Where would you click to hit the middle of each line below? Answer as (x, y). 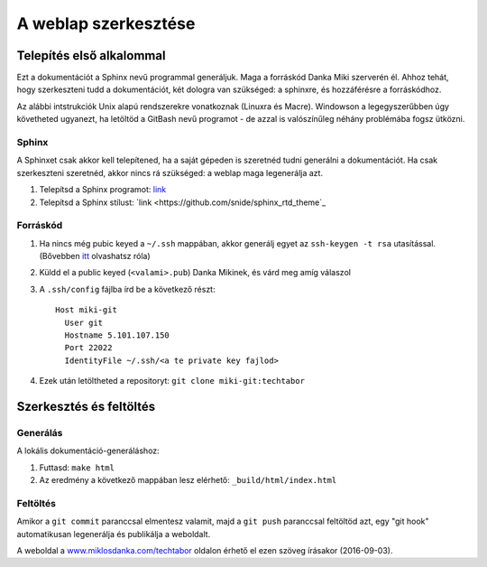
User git (84, 322)
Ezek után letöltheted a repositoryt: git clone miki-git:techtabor (172, 381)
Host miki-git (86, 310)
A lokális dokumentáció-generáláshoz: (88, 451)
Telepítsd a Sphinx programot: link (103, 190)
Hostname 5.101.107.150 (117, 335)
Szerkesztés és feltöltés (86, 407)
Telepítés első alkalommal (91, 56)
